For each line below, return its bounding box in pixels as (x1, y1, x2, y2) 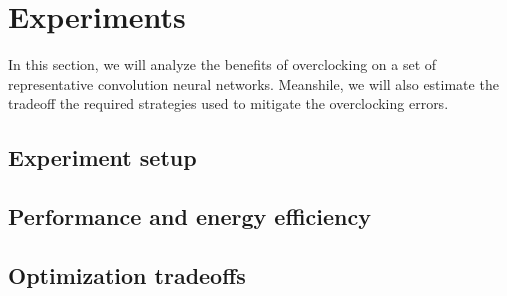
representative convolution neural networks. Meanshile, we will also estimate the (8, 73, 499, 94)
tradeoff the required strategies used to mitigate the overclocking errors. (8, 93, 449, 114)
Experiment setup (8, 142, 197, 173)
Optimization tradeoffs (8, 259, 246, 290)
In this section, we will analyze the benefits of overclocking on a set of (8, 54, 437, 75)
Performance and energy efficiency (8, 201, 371, 232)
